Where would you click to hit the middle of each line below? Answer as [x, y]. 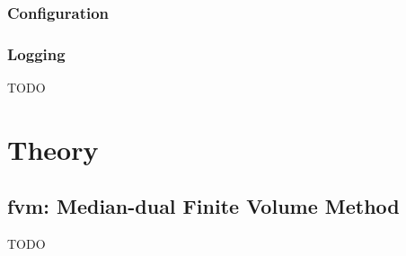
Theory [53, 149]
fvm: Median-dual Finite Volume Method [203, 206]
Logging [36, 53]
